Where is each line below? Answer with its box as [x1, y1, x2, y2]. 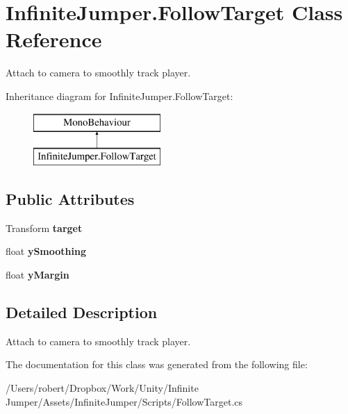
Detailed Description [6, 301, 158, 323]
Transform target [6, 220, 83, 235]
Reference [6, 25, 102, 53]
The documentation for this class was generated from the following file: [6, 357, 308, 372]
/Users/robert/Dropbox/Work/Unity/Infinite [6, 381, 199, 395]
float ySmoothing [6, 244, 86, 258]
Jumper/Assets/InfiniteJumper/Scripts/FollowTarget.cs [6, 394, 243, 408]
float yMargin [6, 267, 69, 282]
